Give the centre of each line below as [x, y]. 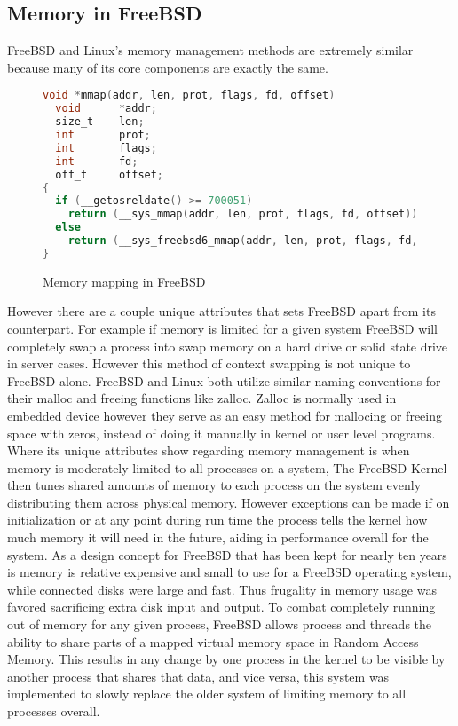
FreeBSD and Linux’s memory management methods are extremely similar [210, 50]
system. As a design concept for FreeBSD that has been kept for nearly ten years [227, 554]
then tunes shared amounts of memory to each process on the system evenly [214, 485]
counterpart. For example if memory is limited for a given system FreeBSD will [223, 328]
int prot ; [103, 135]
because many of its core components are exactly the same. [168, 67]
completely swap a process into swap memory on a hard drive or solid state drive [228, 346]
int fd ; [97, 161]
